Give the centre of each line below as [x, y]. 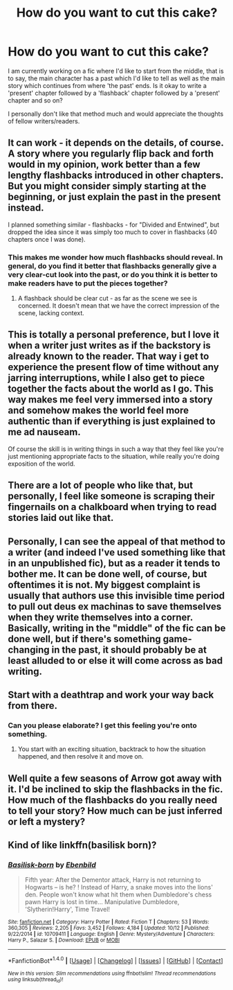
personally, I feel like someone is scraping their [111, 496]
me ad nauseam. [45, 432]
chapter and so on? [35, 100]
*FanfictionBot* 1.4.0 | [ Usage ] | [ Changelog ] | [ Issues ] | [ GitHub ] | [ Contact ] [115, 960]
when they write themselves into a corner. [100, 617]
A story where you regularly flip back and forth [111, 154]
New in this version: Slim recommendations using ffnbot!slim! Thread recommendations [112, 974]
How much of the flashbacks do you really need [113, 800]
